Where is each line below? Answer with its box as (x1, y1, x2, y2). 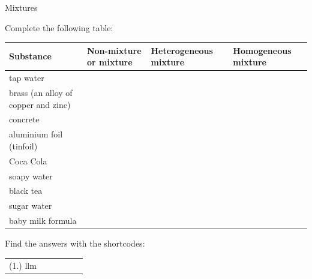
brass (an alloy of (9, 86, 73, 98)
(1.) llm (9, 259, 37, 271)
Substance (9, 50, 52, 62)
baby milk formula (9, 214, 77, 227)
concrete (9, 113, 40, 125)
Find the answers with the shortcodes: (5, 237, 145, 250)
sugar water (9, 199, 52, 212)
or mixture (86, 56, 133, 68)
